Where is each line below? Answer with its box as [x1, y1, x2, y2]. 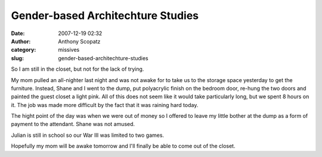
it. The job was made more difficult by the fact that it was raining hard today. [11, 101, 199, 108]
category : [11, 46, 36, 54]
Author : [11, 37, 31, 45]
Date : [11, 30, 25, 37]
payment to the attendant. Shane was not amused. [11, 121, 135, 128]
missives [58, 46, 80, 54]
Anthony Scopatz [58, 37, 101, 45]
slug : [11, 54, 24, 62]
